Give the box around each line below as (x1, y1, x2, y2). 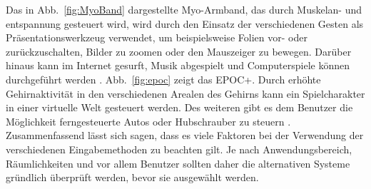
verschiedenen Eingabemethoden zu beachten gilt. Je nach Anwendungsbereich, (6, 141, 352, 156)
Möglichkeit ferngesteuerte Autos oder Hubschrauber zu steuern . (6, 113, 291, 128)
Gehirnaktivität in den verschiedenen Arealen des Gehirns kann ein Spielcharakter (6, 86, 365, 101)
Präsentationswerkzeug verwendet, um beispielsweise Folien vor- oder (6, 30, 308, 45)
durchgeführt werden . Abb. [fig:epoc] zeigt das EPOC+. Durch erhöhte (6, 71, 321, 86)
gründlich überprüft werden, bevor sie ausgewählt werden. (6, 170, 259, 185)
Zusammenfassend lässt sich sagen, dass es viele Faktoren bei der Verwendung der (6, 128, 364, 143)
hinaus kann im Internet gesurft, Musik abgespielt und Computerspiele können (6, 58, 350, 73)
